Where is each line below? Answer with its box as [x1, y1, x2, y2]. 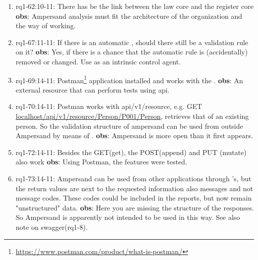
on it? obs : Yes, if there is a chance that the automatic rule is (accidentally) [15, 47, 248, 57]
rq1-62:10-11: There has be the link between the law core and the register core [15, 1, 254, 11]
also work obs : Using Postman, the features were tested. [15, 156, 188, 167]
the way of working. [15, 20, 76, 31]
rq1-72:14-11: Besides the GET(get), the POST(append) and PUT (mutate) [15, 147, 247, 157]
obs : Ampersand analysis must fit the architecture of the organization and [15, 10, 243, 21]
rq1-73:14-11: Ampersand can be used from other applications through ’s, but [15, 173, 252, 183]
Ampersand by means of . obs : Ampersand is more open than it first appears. [15, 130, 253, 141]
